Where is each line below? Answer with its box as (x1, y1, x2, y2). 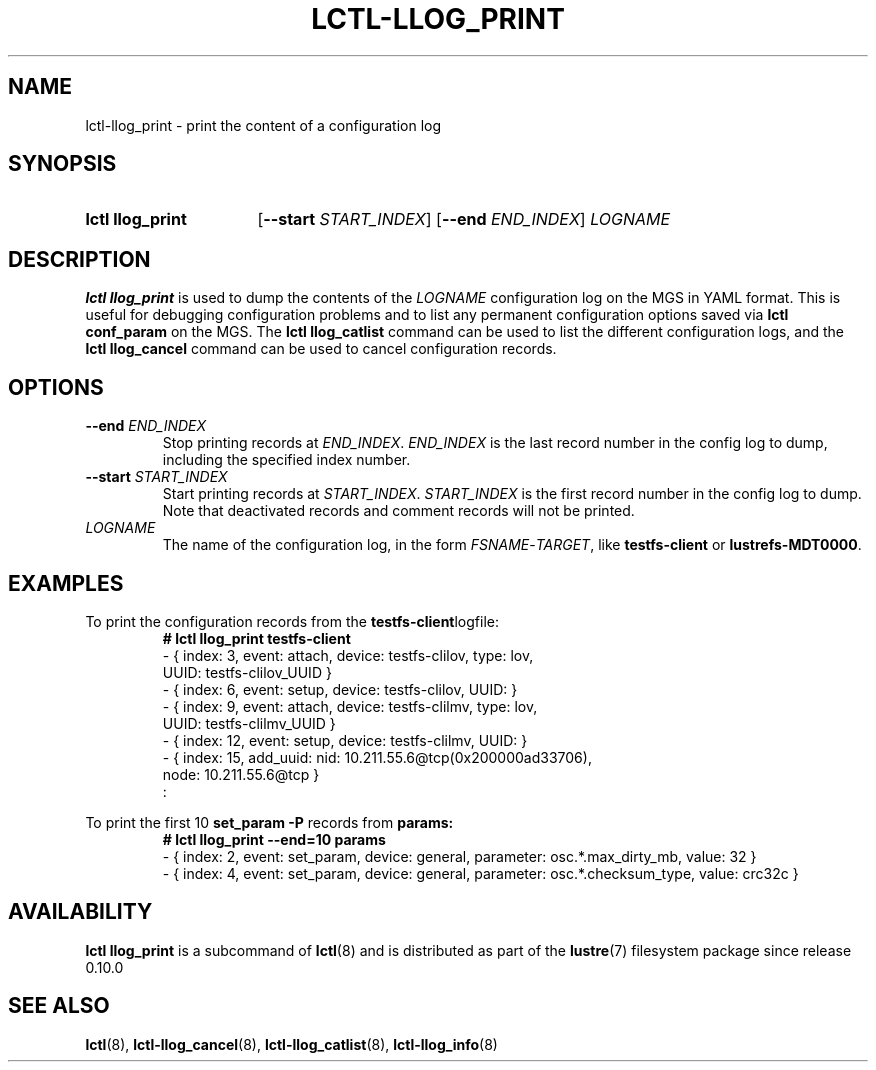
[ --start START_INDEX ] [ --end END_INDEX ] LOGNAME (257, 209, 671, 230)
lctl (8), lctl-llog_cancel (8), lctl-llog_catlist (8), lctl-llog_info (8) (85, 1035, 498, 1053)
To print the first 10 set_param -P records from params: (85, 813, 454, 831)
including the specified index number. (162, 451, 411, 469)
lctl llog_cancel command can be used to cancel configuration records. (85, 340, 557, 358)
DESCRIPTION (8, 246, 151, 272)
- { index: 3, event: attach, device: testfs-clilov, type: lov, (162, 646, 534, 664)
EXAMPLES (8, 570, 124, 596)
